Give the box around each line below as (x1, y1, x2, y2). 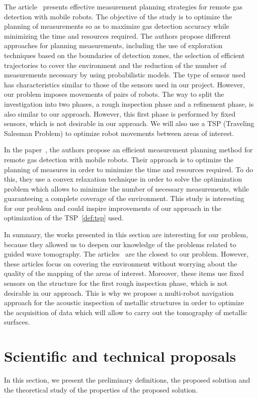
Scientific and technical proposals (4, 346, 236, 366)
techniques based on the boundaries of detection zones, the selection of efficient (4, 50, 245, 60)
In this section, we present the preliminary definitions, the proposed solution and (4, 375, 250, 385)
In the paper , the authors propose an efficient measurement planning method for (4, 144, 253, 155)
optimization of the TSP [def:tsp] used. (4, 212, 124, 223)
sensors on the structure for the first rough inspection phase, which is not (4, 278, 228, 288)
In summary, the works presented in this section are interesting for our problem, (4, 229, 248, 240)
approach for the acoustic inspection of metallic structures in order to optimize (4, 297, 244, 308)
